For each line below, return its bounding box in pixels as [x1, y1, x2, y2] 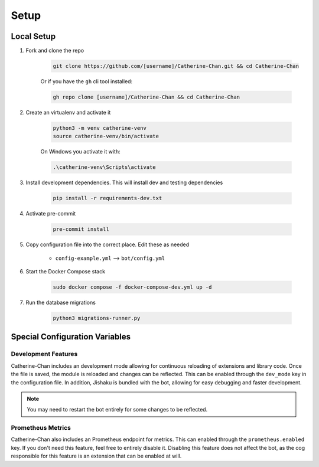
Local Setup [11, 31, 56, 41]
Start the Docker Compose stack [25, 268, 106, 275]
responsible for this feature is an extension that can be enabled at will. [11, 452, 182, 460]
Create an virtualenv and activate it [25, 109, 111, 116]
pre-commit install [53, 226, 109, 233]
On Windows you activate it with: [40, 148, 121, 155]
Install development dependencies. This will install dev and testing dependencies [25, 179, 223, 186]
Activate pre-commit [25, 210, 76, 217]
